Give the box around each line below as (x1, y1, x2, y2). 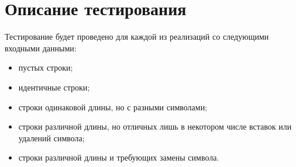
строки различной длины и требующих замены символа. (18, 151, 219, 163)
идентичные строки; (18, 81, 90, 93)
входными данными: (5, 41, 77, 54)
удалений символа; (18, 131, 85, 144)
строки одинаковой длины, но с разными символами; (18, 100, 208, 113)
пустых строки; (18, 61, 73, 74)
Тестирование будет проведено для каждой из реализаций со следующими (5, 30, 269, 43)
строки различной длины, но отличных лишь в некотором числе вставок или (18, 120, 292, 133)
